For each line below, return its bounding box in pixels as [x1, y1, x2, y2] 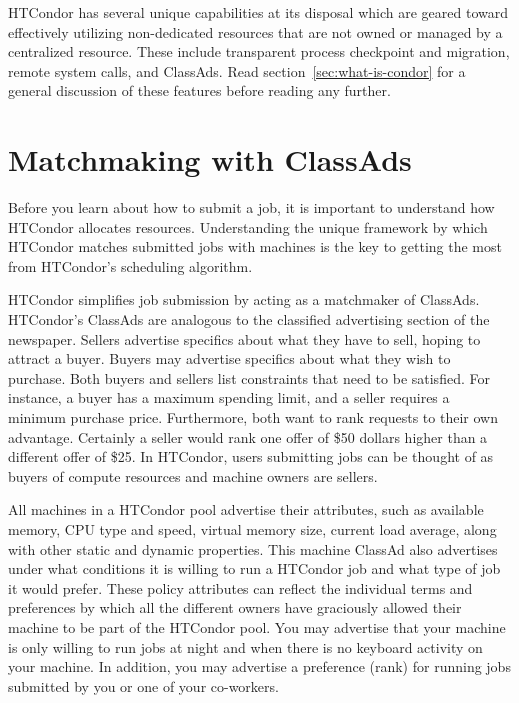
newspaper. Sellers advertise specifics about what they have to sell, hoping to [8, 328, 481, 349]
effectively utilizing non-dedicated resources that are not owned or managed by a [8, 21, 503, 42]
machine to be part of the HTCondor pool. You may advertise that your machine [8, 616, 506, 637]
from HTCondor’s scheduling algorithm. [8, 255, 253, 276]
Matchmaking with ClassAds [8, 139, 412, 180]
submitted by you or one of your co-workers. [8, 675, 279, 696]
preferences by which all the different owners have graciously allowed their [8, 597, 462, 618]
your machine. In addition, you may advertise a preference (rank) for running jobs [8, 656, 511, 677]
